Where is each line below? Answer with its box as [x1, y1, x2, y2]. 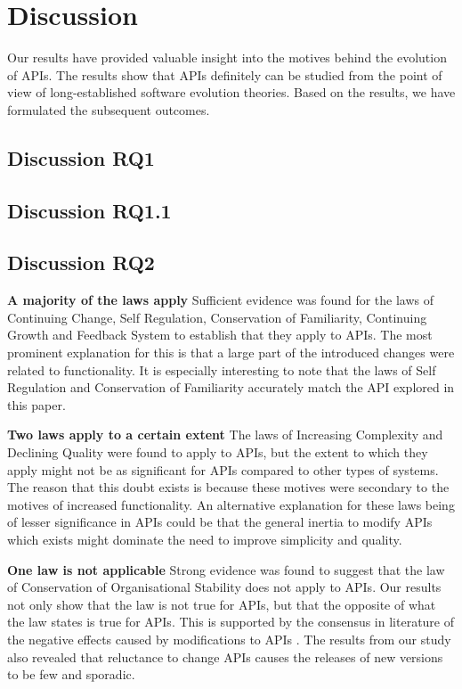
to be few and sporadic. [7, 665, 135, 684]
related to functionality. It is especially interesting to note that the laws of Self [7, 360, 436, 379]
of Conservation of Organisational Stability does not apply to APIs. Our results [7, 578, 442, 596]
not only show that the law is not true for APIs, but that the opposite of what [7, 595, 436, 613]
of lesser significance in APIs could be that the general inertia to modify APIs [7, 513, 433, 531]
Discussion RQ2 [7, 249, 155, 276]
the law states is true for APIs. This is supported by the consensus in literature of [7, 612, 455, 631]
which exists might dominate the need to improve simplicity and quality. [7, 529, 402, 548]
